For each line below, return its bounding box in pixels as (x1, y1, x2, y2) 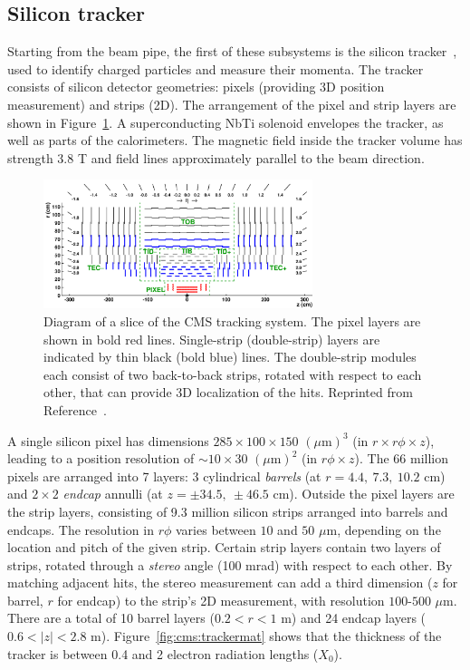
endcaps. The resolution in (7, 519, 154, 539)
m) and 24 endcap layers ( (281, 608, 427, 627)
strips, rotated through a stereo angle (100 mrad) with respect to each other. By (7, 555, 453, 574)
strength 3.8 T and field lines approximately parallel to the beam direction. (7, 148, 425, 167)
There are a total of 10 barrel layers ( (7, 608, 215, 627)
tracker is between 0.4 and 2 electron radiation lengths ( (7, 644, 319, 663)
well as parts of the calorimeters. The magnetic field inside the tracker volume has (7, 131, 463, 150)
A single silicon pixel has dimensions (7, 431, 209, 450)
